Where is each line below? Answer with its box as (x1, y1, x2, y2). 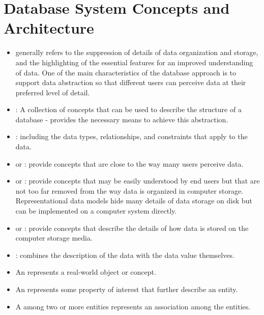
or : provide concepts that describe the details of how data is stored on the (15, 222, 249, 233)
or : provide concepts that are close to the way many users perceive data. (15, 158, 244, 169)
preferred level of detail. (15, 87, 90, 97)
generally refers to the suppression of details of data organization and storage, (15, 47, 258, 58)
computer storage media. (15, 232, 93, 243)
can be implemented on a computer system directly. (15, 205, 177, 216)
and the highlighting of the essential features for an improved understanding (15, 57, 253, 67)
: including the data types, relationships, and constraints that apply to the (15, 131, 248, 142)
